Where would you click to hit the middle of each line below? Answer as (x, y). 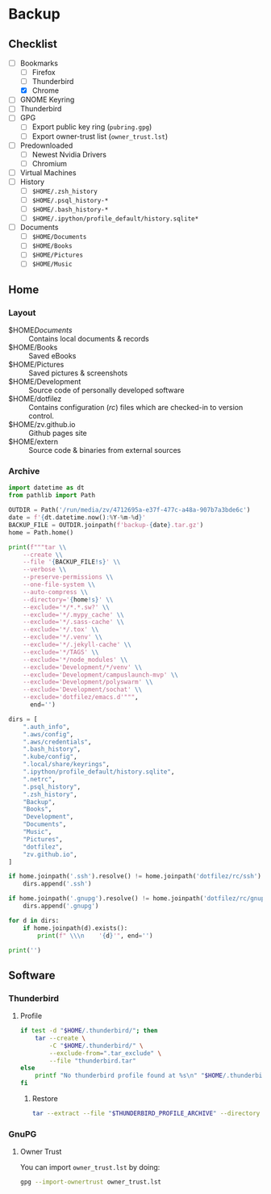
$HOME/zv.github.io (42, 425)
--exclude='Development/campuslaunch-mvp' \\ (101, 675)
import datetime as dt (46, 488)
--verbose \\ (45, 570)
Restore (45, 1099)
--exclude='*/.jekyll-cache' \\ (77, 645)
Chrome (45, 90)
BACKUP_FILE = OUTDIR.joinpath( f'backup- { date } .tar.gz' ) (106, 525)
